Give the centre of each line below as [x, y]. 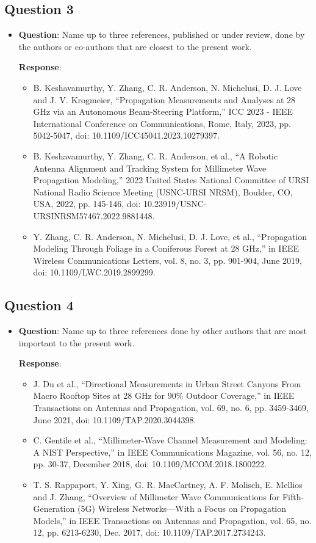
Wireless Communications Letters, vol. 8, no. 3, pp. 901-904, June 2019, [167, 260]
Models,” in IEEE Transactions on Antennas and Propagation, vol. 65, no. [172, 520]
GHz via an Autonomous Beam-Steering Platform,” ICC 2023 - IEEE [163, 111]
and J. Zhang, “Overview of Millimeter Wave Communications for [156, 496]
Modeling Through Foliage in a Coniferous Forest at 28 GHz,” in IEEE [166, 248]
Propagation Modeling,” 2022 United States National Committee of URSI [171, 180]
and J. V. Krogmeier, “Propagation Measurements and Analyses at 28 [164, 99]
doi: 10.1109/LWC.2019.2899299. [94, 272]
